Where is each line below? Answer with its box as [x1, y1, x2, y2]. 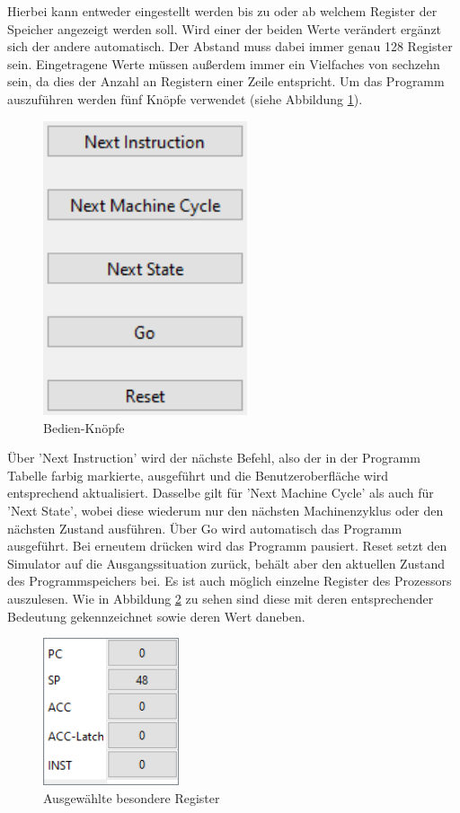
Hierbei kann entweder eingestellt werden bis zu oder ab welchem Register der [7, 2, 438, 20]
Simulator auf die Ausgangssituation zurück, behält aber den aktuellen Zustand [7, 553, 445, 572]
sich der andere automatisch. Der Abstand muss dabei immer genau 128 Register [7, 37, 453, 56]
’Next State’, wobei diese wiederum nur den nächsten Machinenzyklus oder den [7, 501, 444, 520]
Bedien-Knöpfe [43, 418, 125, 437]
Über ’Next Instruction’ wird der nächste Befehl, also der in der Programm [7, 448, 420, 467]
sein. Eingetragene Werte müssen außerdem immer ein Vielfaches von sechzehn [7, 54, 440, 73]
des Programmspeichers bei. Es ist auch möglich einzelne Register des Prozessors [7, 571, 452, 590]
